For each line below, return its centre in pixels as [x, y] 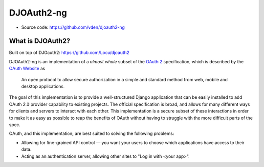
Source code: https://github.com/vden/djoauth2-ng [73, 27]
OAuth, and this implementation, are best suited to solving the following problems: [92, 133]
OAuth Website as [27, 69]
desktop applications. [43, 86]
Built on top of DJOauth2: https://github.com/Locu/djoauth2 [69, 53]
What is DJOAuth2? [40, 41]
